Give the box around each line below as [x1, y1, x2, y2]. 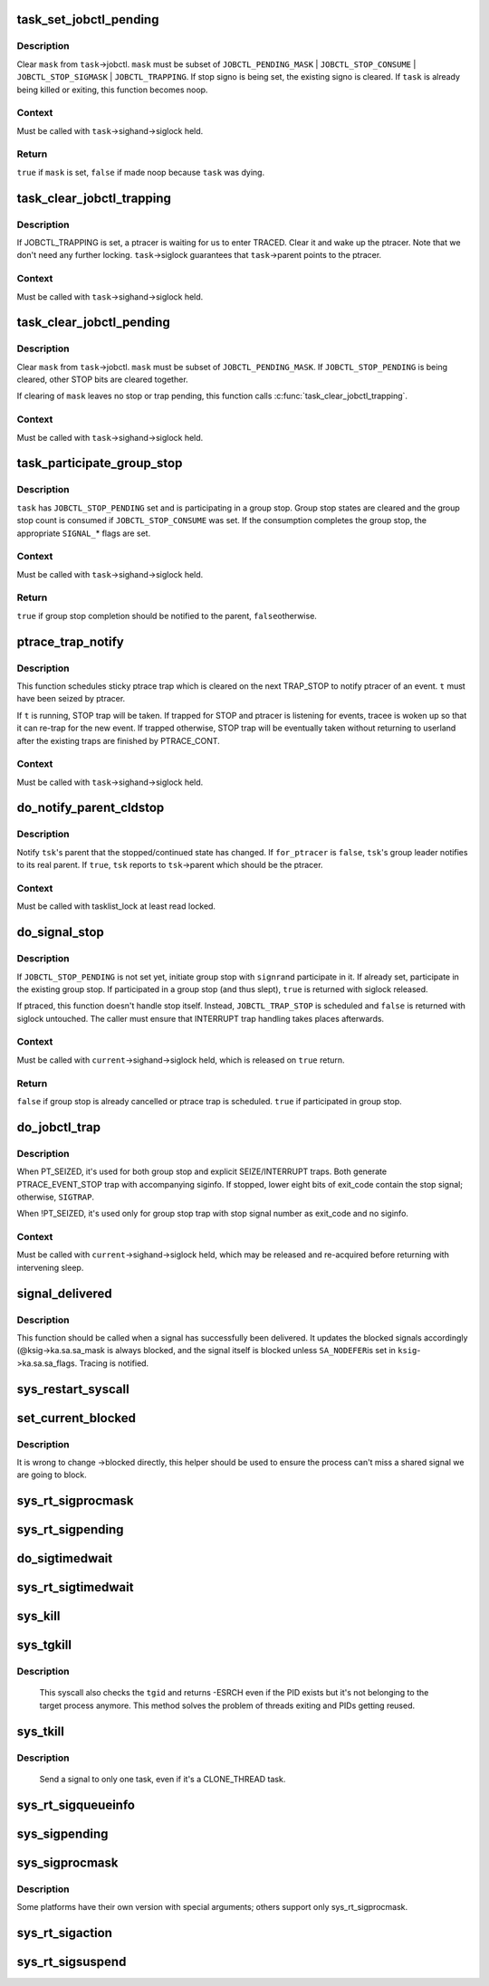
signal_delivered [16, 1285, 112, 1301]
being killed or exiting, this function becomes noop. [16, 84, 208, 95]
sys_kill [16, 1609, 61, 1624]
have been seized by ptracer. [16, 693, 126, 704]
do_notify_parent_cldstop [16, 800, 165, 816]
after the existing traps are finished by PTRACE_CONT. [16, 735, 221, 746]
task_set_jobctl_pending [16, 12, 159, 27]
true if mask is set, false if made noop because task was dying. [16, 167, 265, 177]
